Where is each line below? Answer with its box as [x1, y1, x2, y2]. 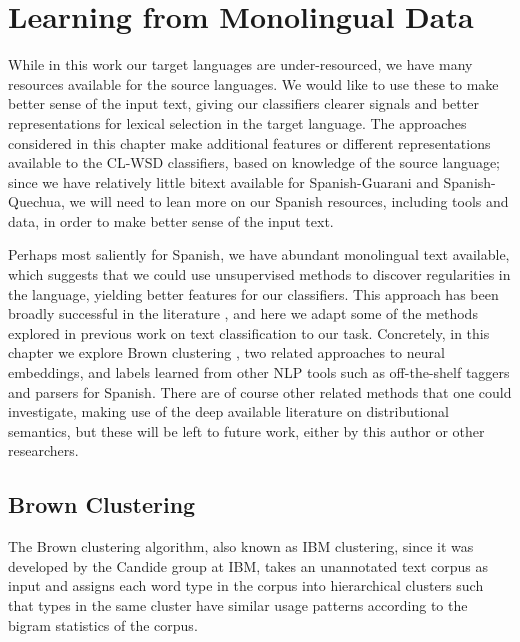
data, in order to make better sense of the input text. [8, 210, 334, 231]
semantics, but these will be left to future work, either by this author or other [8, 420, 485, 441]
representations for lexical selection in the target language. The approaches [8, 112, 467, 133]
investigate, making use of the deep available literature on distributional [8, 401, 449, 422]
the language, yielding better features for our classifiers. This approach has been [8, 283, 499, 304]
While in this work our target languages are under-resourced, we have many [8, 54, 473, 75]
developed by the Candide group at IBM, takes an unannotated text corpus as [8, 555, 489, 576]
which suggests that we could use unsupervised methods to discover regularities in [8, 264, 511, 285]
